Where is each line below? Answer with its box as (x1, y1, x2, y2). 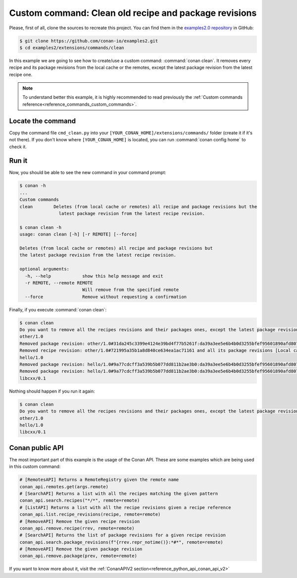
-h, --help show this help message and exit (25, 273, 163, 279)
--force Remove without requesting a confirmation (25, 294, 187, 299)
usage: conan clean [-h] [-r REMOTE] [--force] (19, 231, 137, 237)
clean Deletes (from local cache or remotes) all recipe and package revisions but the (19, 204, 257, 209)
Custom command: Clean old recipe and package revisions (9, 7, 257, 18)
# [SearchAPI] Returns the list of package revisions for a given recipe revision (19, 532, 226, 538)
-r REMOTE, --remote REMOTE (25, 280, 93, 286)
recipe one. (9, 71, 33, 77)
